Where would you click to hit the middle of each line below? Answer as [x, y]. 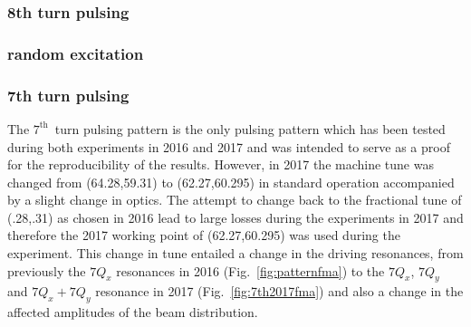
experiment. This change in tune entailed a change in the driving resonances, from [235, 253]
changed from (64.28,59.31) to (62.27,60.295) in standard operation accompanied [231, 182]
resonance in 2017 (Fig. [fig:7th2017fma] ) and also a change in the [279, 291]
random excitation [76, 53]
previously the [47, 270]
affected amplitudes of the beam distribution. [133, 312]
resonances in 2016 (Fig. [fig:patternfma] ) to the [250, 270]
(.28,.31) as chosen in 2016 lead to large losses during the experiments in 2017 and [235, 217]
